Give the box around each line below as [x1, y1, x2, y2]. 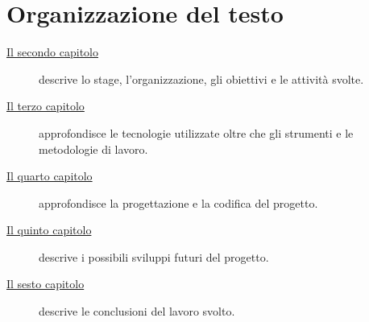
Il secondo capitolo [6, 43, 99, 60]
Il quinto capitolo [6, 221, 92, 238]
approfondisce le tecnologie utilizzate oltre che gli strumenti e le [39, 124, 354, 141]
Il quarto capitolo [6, 167, 93, 184]
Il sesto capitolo [6, 275, 85, 292]
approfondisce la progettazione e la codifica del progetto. [39, 194, 318, 211]
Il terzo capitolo [6, 97, 85, 114]
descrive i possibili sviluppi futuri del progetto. [39, 248, 269, 265]
